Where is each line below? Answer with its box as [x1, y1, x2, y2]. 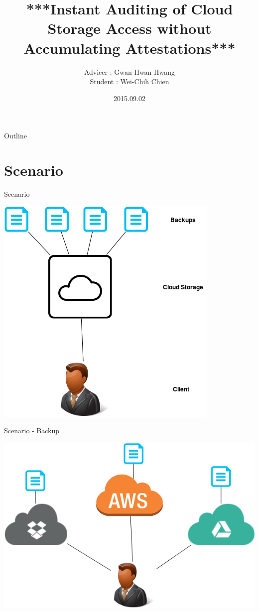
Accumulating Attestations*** [23, 37, 236, 58]
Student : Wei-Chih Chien [90, 76, 169, 87]
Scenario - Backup [4, 425, 60, 436]
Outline [4, 130, 27, 141]
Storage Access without [47, 18, 212, 38]
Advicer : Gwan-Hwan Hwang [84, 66, 175, 77]
